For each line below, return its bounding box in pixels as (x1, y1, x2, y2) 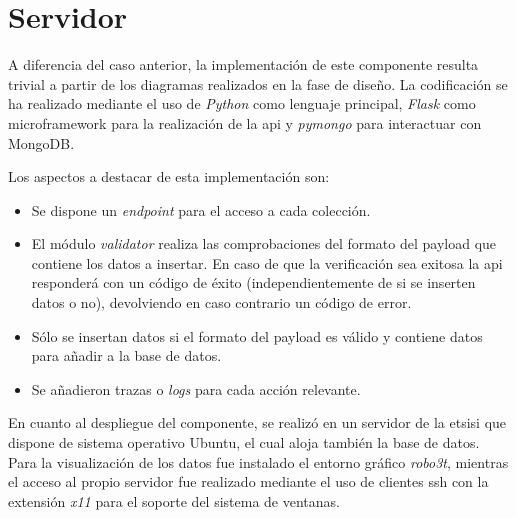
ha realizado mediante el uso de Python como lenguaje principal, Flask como (8, 93, 476, 114)
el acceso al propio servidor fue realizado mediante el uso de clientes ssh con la (8, 471, 489, 492)
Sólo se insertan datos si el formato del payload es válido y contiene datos (31, 325, 483, 346)
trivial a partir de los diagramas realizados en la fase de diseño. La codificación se (8, 73, 508, 94)
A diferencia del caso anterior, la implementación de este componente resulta (8, 54, 479, 75)
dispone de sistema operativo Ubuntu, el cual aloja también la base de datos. (8, 432, 480, 453)
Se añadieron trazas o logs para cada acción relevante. (31, 378, 361, 399)
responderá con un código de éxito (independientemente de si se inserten (31, 272, 476, 293)
